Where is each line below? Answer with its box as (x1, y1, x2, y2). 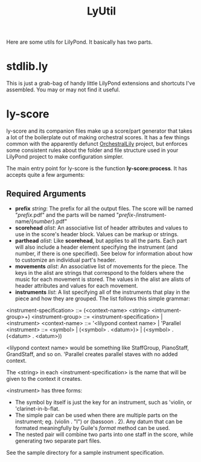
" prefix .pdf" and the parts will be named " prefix (14, 211, 134, 219)
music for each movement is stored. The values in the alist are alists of (14, 276, 191, 283)
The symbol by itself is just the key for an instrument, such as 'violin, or (14, 398, 192, 406)
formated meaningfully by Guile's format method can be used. (14, 424, 170, 431)
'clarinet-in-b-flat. (14, 404, 60, 412)
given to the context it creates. (6, 375, 83, 382)
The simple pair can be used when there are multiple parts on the (14, 411, 178, 418)
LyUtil (86, 4, 116, 18)
